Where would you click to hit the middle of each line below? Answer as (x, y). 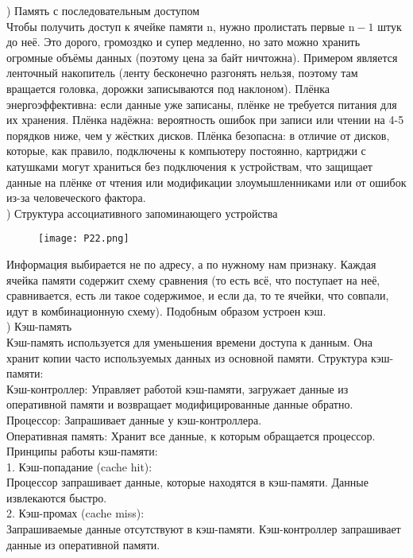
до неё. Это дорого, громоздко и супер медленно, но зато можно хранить (183, 42)
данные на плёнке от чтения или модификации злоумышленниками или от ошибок (206, 182)
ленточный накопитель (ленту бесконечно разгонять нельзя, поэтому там (182, 73)
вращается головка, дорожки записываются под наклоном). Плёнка (168, 88)
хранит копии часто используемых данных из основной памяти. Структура (187, 357)
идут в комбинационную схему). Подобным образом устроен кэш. (166, 310)
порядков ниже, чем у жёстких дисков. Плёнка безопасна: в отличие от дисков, (198, 135)
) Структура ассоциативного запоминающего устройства (142, 213)
